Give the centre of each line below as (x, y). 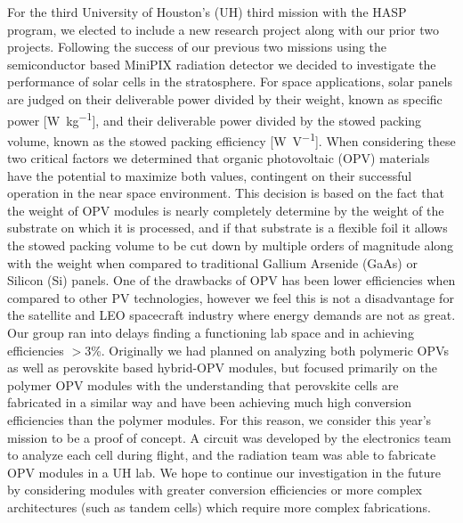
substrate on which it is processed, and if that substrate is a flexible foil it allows (227, 228)
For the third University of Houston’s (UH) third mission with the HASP (207, 12)
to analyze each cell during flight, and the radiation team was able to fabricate (222, 455)
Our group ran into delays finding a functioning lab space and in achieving (211, 332)
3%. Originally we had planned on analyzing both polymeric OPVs (267, 350)
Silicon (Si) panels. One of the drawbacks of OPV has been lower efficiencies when (231, 280)
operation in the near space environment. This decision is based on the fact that (226, 193)
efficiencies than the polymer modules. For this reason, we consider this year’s (219, 419)
